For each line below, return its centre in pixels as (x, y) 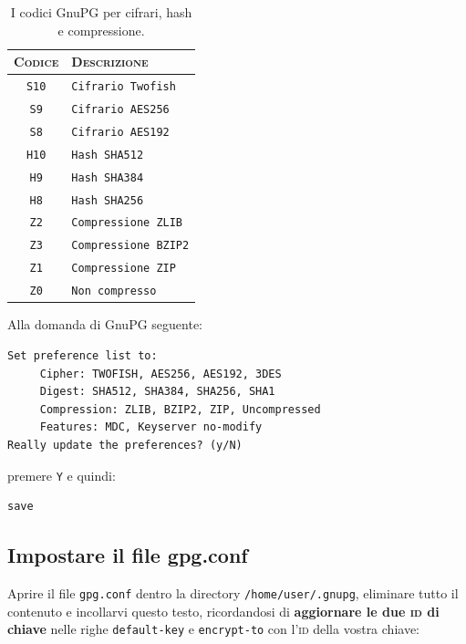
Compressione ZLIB (127, 223)
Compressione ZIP (124, 269)
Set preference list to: (83, 355)
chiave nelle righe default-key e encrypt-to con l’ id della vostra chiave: (213, 629)
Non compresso (114, 291)
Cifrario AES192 (120, 132)
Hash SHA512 (108, 155)
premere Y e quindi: (62, 475)
